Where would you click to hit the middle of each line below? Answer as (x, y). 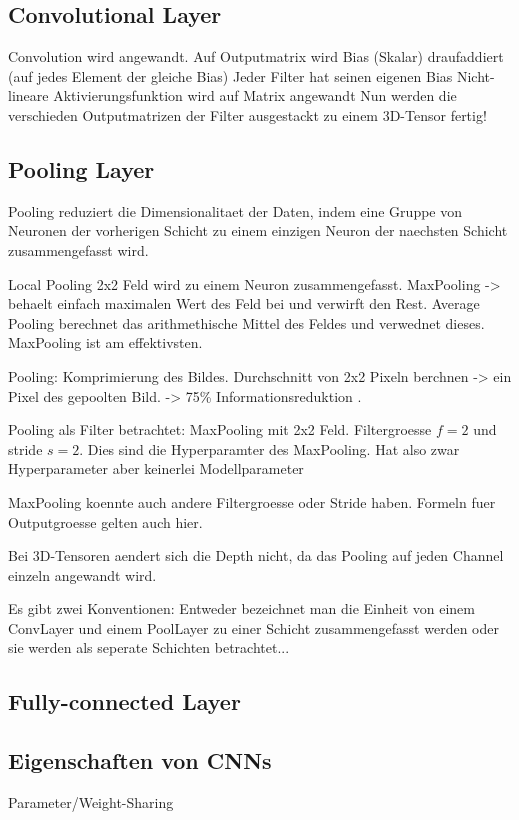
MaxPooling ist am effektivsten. (105, 342)
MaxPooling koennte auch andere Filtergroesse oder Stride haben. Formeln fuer (252, 501)
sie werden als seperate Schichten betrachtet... (149, 647)
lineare (28, 95)
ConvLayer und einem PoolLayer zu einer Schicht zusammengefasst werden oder (253, 627)
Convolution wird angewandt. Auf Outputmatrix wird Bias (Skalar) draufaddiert (256, 56)
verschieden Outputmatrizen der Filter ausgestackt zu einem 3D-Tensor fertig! (247, 114)
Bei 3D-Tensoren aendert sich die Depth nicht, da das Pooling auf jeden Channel (256, 555)
